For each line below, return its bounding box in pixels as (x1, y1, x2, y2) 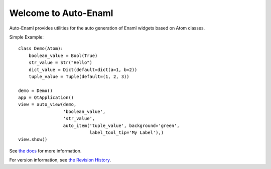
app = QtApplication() (18, 95, 74, 100)
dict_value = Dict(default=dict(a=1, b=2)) (28, 66, 138, 72)
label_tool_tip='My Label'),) (89, 130, 164, 135)
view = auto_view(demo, (18, 101, 77, 107)
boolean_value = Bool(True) (28, 52, 98, 58)
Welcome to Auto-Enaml (9, 7, 113, 18)
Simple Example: (9, 34, 44, 40)
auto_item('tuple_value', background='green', (63, 122, 180, 128)
